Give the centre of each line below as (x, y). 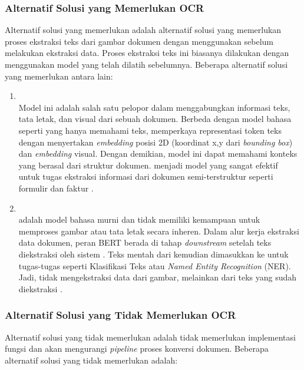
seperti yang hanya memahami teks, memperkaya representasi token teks (150, 130)
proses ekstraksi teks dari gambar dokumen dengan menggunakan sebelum (139, 41)
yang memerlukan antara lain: (59, 76)
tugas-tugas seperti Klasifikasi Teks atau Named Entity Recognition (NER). (155, 265)
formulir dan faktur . (56, 188)
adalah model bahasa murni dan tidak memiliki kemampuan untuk (139, 219)
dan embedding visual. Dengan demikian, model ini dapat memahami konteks (158, 153)
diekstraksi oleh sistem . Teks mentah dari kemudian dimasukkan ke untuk (153, 254)
